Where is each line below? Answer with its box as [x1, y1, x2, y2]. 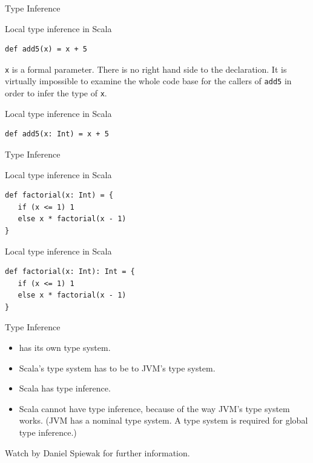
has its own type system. [19, 341, 111, 354]
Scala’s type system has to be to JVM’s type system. [19, 361, 216, 374]
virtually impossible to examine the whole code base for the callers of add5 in [5, 75, 292, 87]
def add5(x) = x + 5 [5, 45, 88, 54]
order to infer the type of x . [5, 87, 107, 99]
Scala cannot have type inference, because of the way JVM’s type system [19, 402, 290, 415]
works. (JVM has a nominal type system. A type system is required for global [19, 414, 308, 427]
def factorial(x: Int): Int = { [5, 267, 135, 276]
